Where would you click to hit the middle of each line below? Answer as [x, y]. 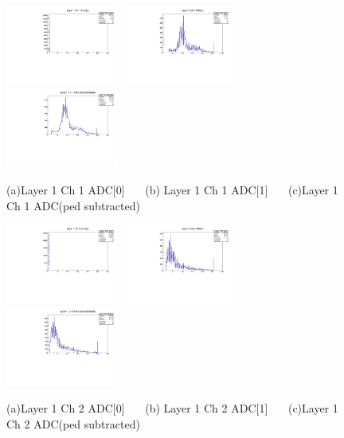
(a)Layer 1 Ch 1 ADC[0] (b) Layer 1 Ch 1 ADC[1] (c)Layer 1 [172, 189]
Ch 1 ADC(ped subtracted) [73, 205]
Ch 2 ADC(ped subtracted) [73, 423]
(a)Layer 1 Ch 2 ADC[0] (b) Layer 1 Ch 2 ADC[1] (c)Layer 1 [172, 408]
